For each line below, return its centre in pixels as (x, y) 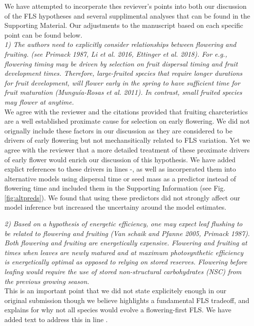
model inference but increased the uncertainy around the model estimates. (116, 207)
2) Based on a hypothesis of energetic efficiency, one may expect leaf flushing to (124, 224)
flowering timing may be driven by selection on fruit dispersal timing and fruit (121, 63)
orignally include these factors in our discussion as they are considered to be (118, 130)
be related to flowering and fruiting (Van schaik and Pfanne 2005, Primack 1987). (127, 233)
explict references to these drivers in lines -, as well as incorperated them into (120, 169)
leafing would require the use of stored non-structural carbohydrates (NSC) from (123, 272)
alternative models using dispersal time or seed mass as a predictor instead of (120, 178)
